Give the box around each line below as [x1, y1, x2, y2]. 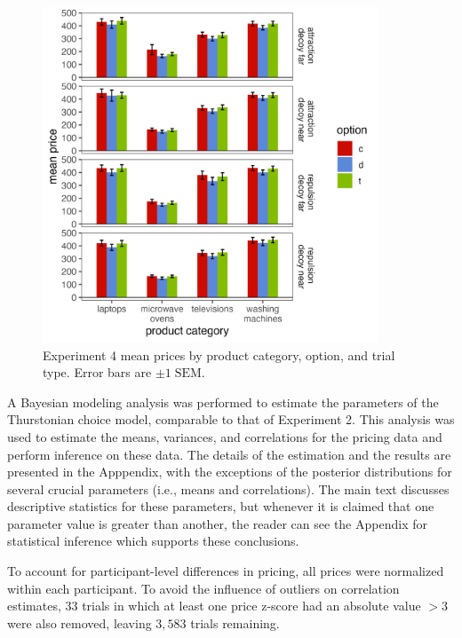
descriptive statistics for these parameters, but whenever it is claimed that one [7, 497, 434, 516]
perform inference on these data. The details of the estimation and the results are [7, 445, 451, 463]
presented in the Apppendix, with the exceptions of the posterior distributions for [7, 462, 452, 481]
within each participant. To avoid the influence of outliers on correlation [7, 579, 400, 597]
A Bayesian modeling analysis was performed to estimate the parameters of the [7, 392, 439, 411]
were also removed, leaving [7, 613, 152, 632]
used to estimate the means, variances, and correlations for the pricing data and [7, 427, 442, 445]
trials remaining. [190, 613, 280, 632]
